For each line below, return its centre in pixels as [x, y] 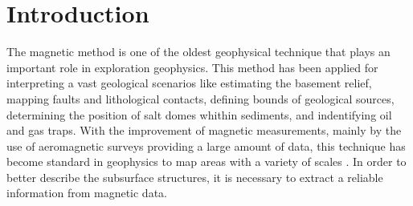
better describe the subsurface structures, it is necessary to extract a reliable [195, 177]
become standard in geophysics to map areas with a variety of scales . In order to [206, 162]
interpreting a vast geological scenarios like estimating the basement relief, [189, 83]
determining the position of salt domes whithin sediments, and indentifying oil [199, 114]
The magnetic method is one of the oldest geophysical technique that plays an [198, 52]
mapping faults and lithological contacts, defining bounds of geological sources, [200, 98]
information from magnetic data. [87, 193]
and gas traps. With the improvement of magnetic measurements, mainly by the [204, 130]
